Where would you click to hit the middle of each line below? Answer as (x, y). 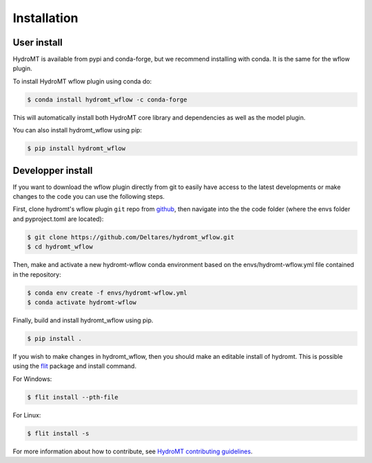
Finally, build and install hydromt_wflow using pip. (83, 320)
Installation (45, 18)
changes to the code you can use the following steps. (89, 197)
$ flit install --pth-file (73, 397)
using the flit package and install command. (75, 366)
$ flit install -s (58, 433)
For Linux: (27, 415)
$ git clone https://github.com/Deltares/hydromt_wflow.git (131, 237)
